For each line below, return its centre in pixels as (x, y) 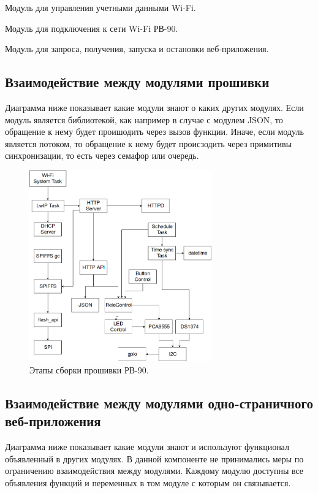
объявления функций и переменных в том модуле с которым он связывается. (148, 482)
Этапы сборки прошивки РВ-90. (89, 369)
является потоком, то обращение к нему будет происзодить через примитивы (149, 143)
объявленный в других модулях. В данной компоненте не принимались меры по (154, 458)
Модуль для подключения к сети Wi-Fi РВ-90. (92, 28)
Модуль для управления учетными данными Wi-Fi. (100, 7)
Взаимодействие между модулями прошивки (137, 82)
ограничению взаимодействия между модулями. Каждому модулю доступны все (154, 471)
